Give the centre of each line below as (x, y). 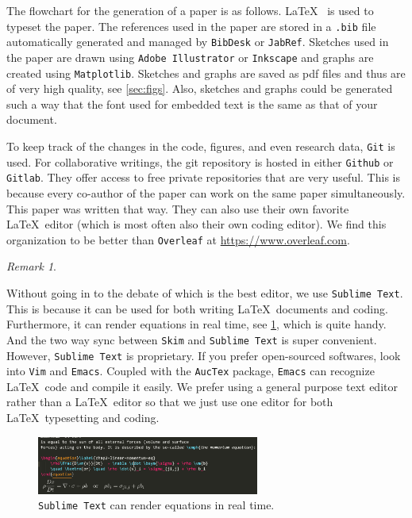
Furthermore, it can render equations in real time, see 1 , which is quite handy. (196, 324)
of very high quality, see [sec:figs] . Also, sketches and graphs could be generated (200, 88)
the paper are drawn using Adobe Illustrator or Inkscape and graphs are (190, 57)
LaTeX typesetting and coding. (83, 417)
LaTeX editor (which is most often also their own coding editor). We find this (196, 224)
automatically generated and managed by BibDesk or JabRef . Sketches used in (198, 42)
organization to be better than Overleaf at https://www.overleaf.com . (178, 239)
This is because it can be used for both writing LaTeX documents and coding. (197, 308)
